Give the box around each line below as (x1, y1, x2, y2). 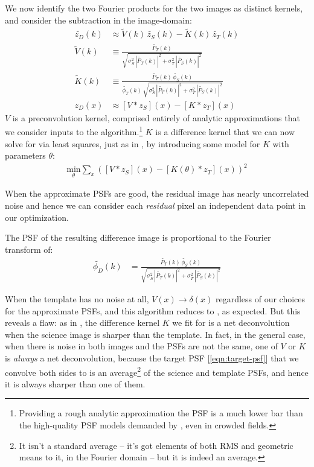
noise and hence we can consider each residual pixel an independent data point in (5, 199, 306, 212)
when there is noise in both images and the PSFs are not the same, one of (5, 340, 278, 352)
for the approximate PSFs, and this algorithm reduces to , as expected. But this (5, 304, 301, 317)
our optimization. (5, 211, 69, 223)
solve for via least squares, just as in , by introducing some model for (5, 137, 260, 150)
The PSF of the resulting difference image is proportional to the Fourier (5, 231, 271, 244)
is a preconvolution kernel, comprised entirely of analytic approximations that (12, 111, 300, 124)
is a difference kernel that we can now (155, 125, 295, 138)
